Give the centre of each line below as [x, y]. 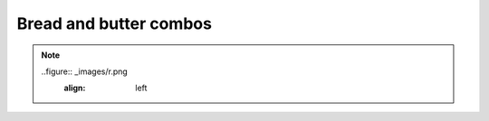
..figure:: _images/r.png [85, 71]
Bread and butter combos [115, 23]
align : [75, 88]
